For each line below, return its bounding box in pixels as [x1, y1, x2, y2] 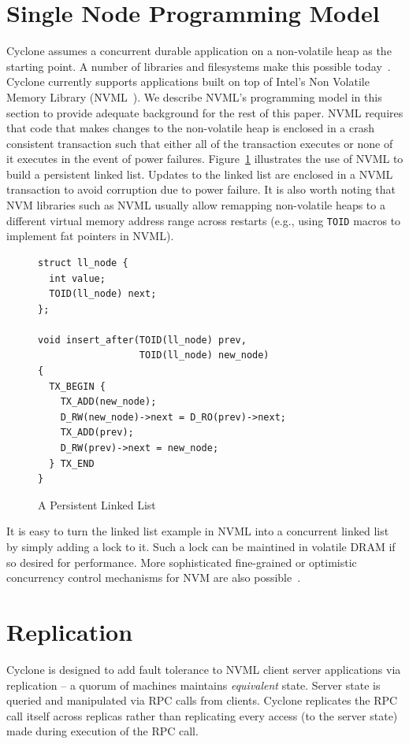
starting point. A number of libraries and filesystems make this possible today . [6, 57, 391, 74]
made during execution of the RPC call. [6, 723, 199, 739]
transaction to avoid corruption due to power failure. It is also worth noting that [6, 181, 396, 198]
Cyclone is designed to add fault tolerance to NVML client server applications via [6, 661, 401, 677]
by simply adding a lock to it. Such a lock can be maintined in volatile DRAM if [6, 539, 396, 554]
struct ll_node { [38, 257, 128, 268]
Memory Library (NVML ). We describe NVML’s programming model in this [6, 88, 382, 105]
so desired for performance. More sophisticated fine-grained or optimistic [6, 553, 357, 570]
